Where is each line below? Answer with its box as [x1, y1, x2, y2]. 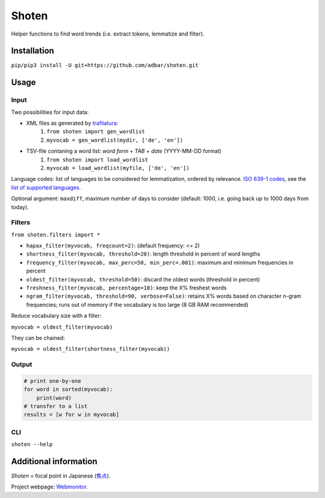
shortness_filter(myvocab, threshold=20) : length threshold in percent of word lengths [26, 250, 261, 257]
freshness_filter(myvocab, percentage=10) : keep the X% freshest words [26, 284, 227, 291]
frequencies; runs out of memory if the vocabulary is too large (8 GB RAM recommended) [26, 301, 249, 308]
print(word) [36, 394, 72, 401]
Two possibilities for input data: [11, 109, 89, 116]
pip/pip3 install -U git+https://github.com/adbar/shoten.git [11, 62, 199, 69]
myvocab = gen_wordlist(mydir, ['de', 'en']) [46, 136, 184, 143]
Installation [11, 46, 54, 56]
